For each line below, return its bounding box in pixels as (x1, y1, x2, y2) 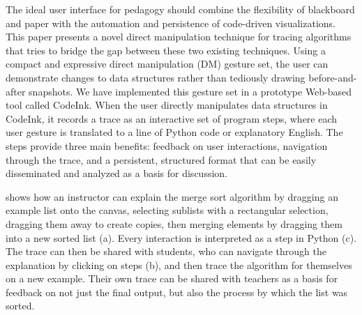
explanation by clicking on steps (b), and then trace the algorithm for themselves (6, 257, 352, 272)
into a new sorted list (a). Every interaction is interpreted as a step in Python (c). (6, 230, 357, 245)
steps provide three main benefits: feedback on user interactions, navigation (6, 138, 328, 153)
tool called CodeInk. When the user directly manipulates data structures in (6, 98, 328, 112)
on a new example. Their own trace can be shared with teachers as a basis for (6, 271, 338, 286)
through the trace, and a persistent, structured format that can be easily (6, 152, 317, 167)
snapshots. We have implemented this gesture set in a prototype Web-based (29, 84, 352, 98)
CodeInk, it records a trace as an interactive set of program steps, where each (6, 111, 338, 125)
